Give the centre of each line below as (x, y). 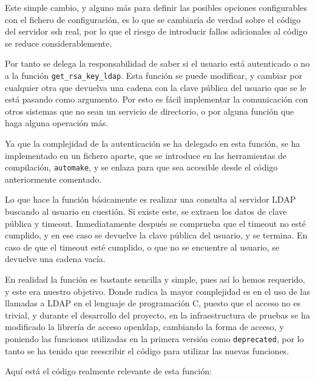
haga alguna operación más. (57, 123)
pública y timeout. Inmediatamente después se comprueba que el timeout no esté (155, 223)
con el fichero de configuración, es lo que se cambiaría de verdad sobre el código (153, 19)
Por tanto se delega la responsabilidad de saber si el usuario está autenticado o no (157, 63)
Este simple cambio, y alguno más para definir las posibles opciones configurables (156, 7)
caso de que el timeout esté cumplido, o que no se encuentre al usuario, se (142, 247)
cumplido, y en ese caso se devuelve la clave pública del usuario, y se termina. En (156, 235)
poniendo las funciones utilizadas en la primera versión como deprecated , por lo (154, 338)
